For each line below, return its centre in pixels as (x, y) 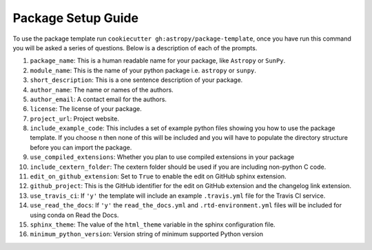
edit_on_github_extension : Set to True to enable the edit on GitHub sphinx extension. (158, 176)
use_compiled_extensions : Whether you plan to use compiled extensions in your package (162, 157)
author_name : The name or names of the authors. (102, 90)
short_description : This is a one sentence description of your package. (136, 80)
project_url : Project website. (75, 118)
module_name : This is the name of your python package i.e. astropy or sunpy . (143, 70)
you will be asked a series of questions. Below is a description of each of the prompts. (135, 48)
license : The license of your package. (86, 109)
